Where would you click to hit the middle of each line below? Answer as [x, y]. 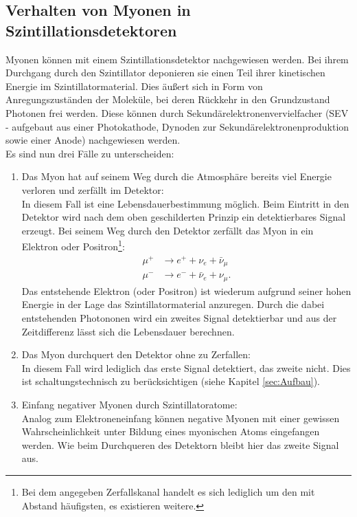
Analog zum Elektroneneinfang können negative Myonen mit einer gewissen [181, 418]
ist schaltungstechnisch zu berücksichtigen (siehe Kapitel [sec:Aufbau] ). [171, 381]
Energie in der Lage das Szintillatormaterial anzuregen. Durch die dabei [173, 304]
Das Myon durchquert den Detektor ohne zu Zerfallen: [136, 354]
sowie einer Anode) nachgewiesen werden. [93, 140]
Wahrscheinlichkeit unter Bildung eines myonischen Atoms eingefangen [171, 431]
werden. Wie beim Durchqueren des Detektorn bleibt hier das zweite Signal [180, 444]
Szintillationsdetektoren [91, 30]
